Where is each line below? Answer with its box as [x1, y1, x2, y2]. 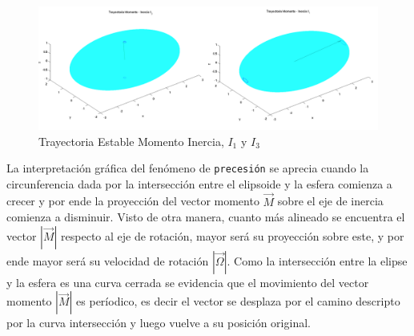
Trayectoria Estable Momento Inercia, [38, 132, 224, 149]
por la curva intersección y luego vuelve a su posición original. [6, 314, 311, 331]
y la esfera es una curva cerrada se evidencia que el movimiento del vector [6, 273, 369, 290]
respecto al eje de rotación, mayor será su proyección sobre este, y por [61, 227, 404, 244]
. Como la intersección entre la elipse [227, 252, 408, 269]
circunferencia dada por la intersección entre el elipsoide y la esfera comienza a [6, 175, 392, 192]
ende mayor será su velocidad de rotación [6, 252, 209, 269]
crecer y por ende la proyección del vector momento [6, 192, 259, 209]
